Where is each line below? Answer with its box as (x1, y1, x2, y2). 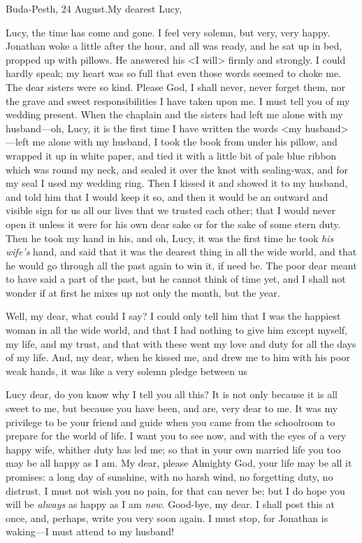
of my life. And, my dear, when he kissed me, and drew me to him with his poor (6, 350, 350, 365)
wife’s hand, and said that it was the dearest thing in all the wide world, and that (6, 244, 357, 259)
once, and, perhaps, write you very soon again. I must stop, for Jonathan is (6, 510, 328, 525)
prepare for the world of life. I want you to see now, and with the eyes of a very (6, 428, 347, 443)
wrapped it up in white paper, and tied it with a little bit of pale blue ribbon (6, 148, 337, 162)
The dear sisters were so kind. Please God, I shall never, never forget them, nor (6, 79, 345, 94)
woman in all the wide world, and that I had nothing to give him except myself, (6, 323, 347, 337)
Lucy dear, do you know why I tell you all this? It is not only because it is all (6, 387, 338, 402)
